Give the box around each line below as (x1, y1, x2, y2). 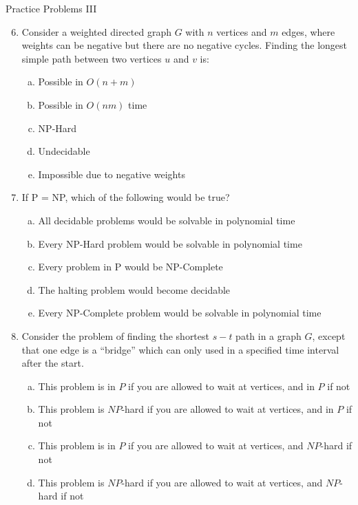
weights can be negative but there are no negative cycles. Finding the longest (21, 38, 347, 52)
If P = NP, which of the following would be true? (21, 190, 230, 204)
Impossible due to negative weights (38, 166, 185, 181)
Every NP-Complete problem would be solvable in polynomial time (38, 305, 322, 320)
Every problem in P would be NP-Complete (38, 259, 223, 274)
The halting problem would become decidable (38, 282, 231, 297)
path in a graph (235, 328, 302, 343)
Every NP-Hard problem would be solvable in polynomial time (38, 236, 302, 250)
